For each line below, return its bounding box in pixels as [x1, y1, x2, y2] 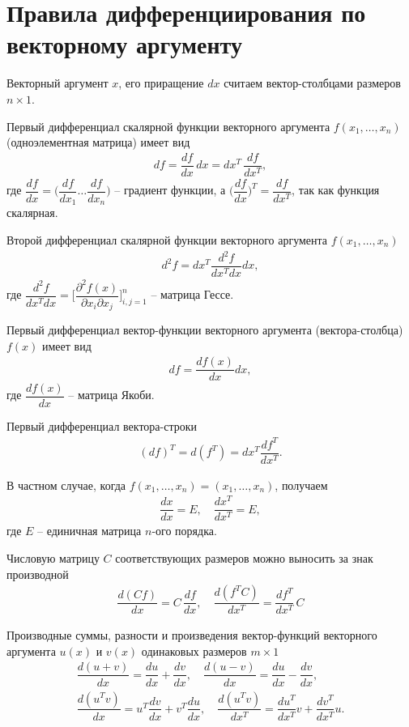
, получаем [275, 476, 328, 493]
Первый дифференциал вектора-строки [6, 418, 198, 435]
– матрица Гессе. [151, 286, 234, 303]
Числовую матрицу [6, 549, 100, 566]
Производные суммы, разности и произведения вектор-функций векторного [6, 627, 377, 644]
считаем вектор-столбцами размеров [224, 74, 401, 91]
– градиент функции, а [114, 181, 226, 198]
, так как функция [292, 181, 380, 198]
